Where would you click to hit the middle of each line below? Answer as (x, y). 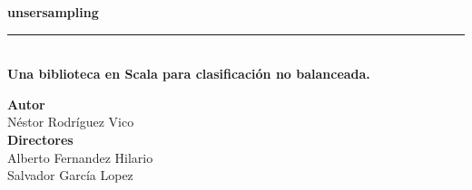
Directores (40, 139)
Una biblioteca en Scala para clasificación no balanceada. (189, 74)
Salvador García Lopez (70, 175)
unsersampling (53, 12)
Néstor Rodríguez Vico (71, 122)
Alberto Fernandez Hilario (80, 157)
